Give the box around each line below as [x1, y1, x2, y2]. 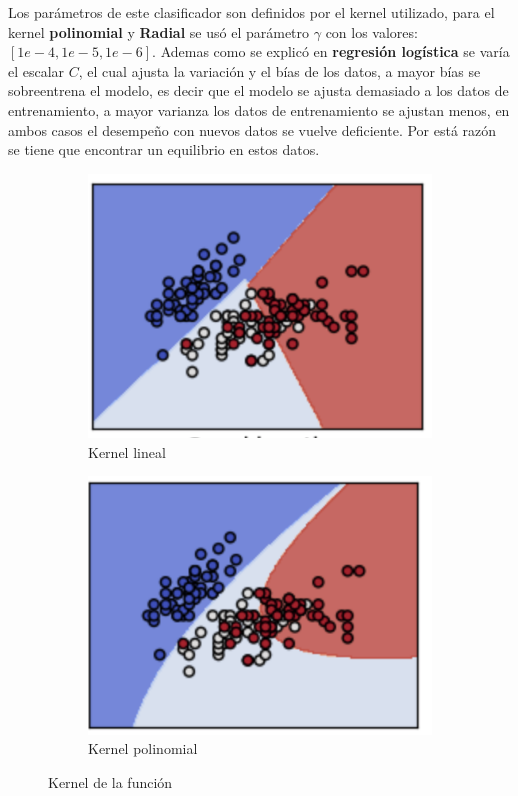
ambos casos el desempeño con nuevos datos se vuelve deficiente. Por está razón [8, 119, 497, 140]
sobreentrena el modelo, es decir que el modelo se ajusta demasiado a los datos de [8, 80, 509, 101]
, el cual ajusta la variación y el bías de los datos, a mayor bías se [78, 60, 481, 81]
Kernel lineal [88, 441, 166, 462]
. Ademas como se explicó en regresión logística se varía [152, 41, 510, 62]
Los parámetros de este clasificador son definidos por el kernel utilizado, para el [8, 2, 495, 22]
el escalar [8, 60, 65, 81]
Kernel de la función [48, 771, 173, 792]
